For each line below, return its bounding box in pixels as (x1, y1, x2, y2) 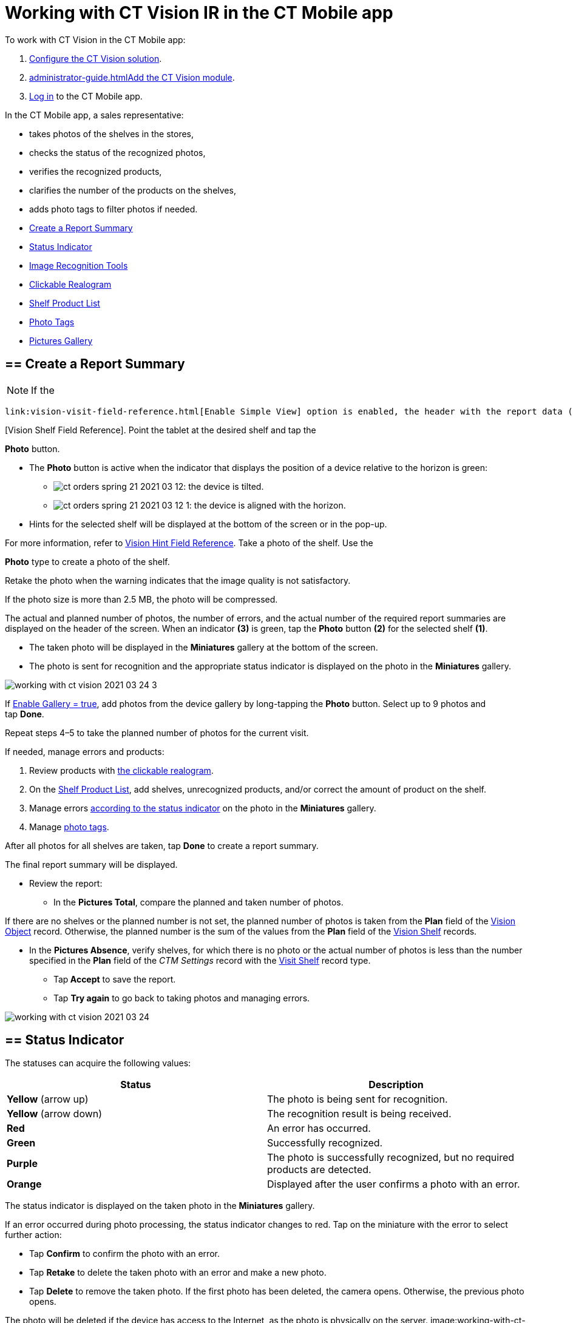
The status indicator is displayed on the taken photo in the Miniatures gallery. (5, 1200, 315, 1211)
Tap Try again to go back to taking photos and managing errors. (53, 992, 310, 1003)
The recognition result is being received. (267, 1108, 452, 1120)
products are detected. (267, 1163, 371, 1176)
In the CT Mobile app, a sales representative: (5, 109, 184, 120)
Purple (7, 1157, 38, 1170)
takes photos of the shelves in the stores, (29, 128, 194, 139)
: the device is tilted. (183, 481, 264, 492)
